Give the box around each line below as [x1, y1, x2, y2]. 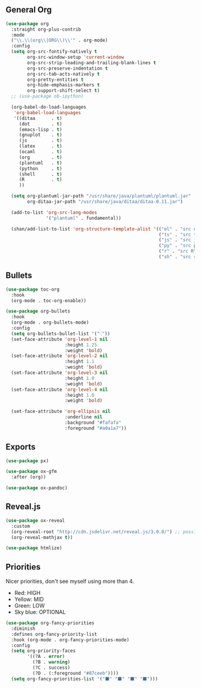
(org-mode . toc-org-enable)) [11, 297, 86, 304]
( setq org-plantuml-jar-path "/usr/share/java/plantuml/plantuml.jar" [11, 193, 191, 199]
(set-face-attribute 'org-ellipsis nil [11, 408, 111, 415]
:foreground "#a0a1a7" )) [64, 425, 127, 431]
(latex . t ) [19, 143, 62, 149]
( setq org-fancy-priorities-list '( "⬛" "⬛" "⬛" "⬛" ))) [11, 675, 158, 682]
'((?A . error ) [27, 654, 65, 660]
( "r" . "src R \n [158, 249, 199, 255]
